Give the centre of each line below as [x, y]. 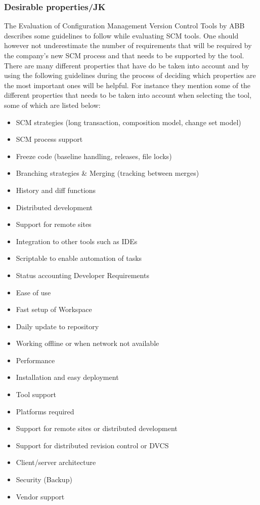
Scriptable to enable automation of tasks [79, 258]
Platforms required [45, 411]
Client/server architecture [56, 462]
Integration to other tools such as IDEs [77, 241]
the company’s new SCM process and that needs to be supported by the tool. [124, 55]
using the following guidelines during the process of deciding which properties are [130, 75]
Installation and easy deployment [67, 377]
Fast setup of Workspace [54, 309]
